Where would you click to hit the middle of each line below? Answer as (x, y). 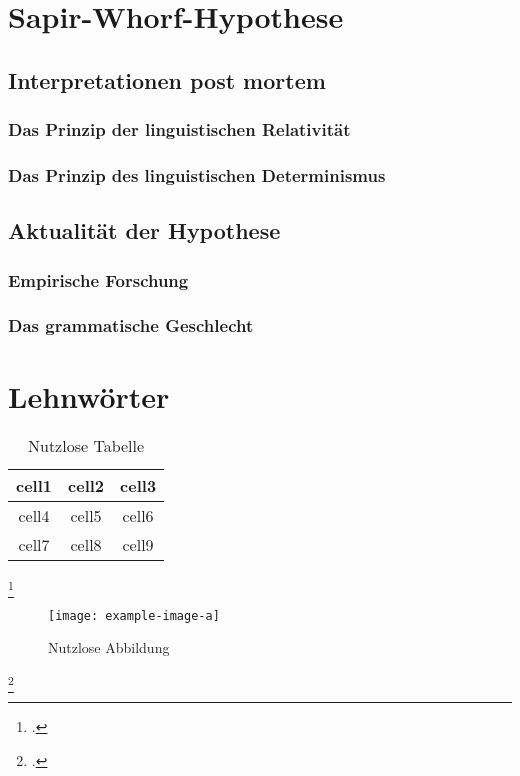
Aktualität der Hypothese (144, 230)
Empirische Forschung (98, 279)
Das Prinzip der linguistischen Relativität (179, 129)
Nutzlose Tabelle (86, 446)
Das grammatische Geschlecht (131, 325)
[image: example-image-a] (134, 615)
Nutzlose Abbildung (109, 647)
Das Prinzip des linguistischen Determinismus (197, 174)
